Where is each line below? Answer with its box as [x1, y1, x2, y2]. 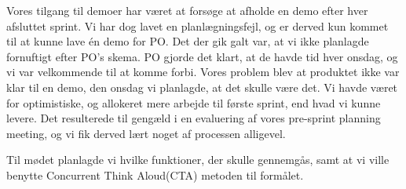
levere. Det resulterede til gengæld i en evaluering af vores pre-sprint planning [6, 110, 381, 126]
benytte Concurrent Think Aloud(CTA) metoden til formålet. [6, 166, 304, 183]
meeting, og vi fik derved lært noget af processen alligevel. [6, 125, 286, 141]
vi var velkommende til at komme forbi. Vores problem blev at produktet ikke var [6, 64, 400, 80]
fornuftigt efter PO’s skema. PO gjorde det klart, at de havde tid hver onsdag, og [6, 48, 398, 64]
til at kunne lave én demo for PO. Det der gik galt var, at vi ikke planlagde [6, 33, 369, 49]
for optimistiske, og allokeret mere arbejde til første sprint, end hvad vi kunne [6, 94, 381, 111]
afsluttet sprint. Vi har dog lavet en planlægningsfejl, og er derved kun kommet [6, 17, 389, 34]
